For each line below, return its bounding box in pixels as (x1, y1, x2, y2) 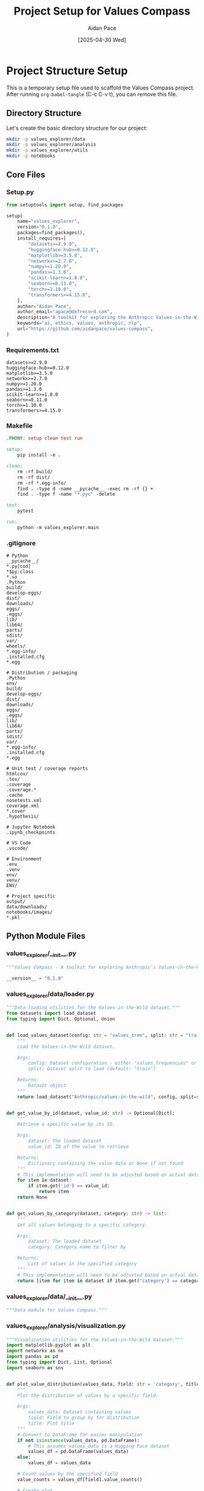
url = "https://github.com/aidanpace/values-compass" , (17, 326, 154, 332)
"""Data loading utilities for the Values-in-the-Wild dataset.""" (6, 1005, 181, 1011)
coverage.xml (6, 803, 39, 809)
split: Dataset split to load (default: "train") (28, 1066, 156, 1072)
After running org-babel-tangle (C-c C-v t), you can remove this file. (6, 90, 178, 98)
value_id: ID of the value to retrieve (28, 1144, 129, 1150)
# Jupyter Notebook (6, 824, 56, 831)
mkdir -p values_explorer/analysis (6, 142, 97, 148)
